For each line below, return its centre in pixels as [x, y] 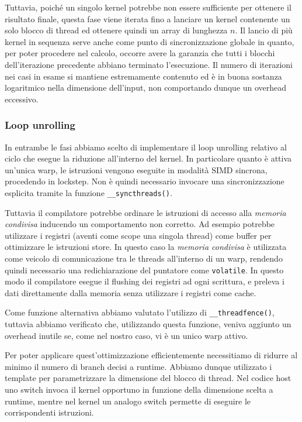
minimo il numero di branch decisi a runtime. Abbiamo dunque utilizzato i [138, 366]
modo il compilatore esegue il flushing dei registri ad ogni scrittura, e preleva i [145, 281]
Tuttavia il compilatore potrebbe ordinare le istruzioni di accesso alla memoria [145, 212]
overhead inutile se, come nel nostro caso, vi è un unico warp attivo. [126, 335]
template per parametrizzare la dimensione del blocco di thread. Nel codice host [148, 378]
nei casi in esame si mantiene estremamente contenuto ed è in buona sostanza [143, 76]
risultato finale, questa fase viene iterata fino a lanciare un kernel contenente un [147, 18]
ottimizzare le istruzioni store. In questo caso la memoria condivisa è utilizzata [146, 247]
